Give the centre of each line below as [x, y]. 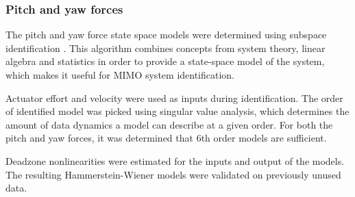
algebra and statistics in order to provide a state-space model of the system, [165, 61]
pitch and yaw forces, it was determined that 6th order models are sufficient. [166, 138]
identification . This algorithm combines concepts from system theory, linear [166, 48]
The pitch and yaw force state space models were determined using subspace [166, 35]
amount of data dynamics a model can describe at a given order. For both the [169, 124]
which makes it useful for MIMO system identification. [120, 75]
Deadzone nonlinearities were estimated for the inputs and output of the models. [175, 160]
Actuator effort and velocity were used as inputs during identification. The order [174, 97]
